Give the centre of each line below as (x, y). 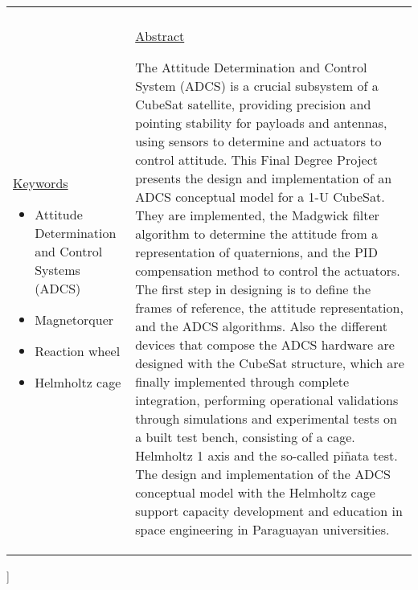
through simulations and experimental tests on (266, 418)
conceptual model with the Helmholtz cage (255, 492)
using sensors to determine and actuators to (258, 141)
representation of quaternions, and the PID (256, 252)
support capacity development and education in (269, 511)
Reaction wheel (78, 351)
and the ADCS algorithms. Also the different (262, 326)
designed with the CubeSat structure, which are (270, 363)
